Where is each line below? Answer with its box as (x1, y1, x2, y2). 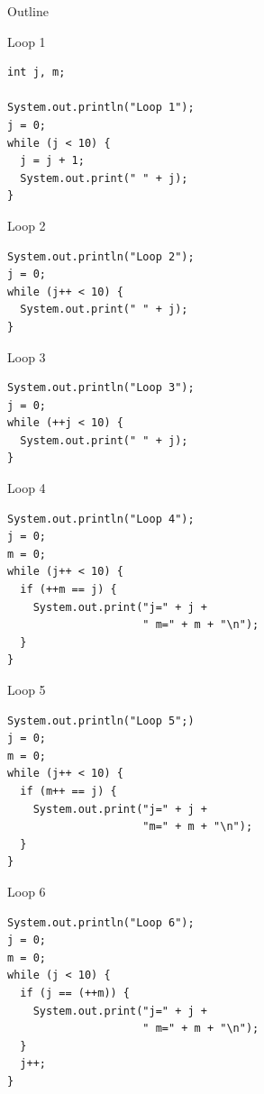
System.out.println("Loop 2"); (7, 250, 195, 263)
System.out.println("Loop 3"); (7, 381, 195, 395)
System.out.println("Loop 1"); (7, 101, 195, 114)
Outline (7, 2, 49, 20)
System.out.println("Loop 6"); (7, 916, 195, 929)
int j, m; (7, 66, 66, 79)
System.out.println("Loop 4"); (7, 512, 195, 525)
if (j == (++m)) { (20, 986, 131, 999)
